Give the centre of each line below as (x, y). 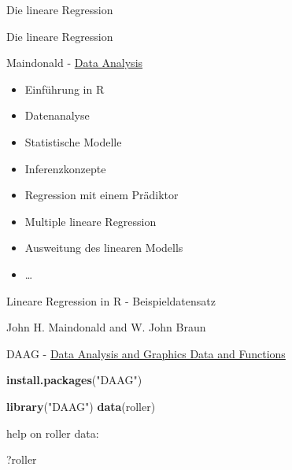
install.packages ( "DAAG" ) (74, 380)
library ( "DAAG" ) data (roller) (81, 406)
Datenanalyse (57, 115)
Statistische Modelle (73, 141)
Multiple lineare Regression (91, 221)
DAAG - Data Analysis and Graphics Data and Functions (146, 353)
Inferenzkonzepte (65, 168)
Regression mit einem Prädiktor (102, 195)
